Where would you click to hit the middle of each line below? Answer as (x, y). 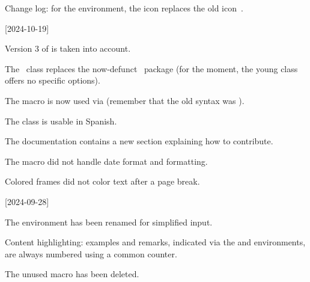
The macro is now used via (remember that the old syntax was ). (125, 100)
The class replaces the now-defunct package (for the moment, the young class (151, 68)
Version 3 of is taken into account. (68, 48)
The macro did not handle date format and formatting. (106, 161)
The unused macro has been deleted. (72, 274)
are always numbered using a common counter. (91, 253)
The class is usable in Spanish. (61, 121)
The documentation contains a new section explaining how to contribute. (139, 141)
